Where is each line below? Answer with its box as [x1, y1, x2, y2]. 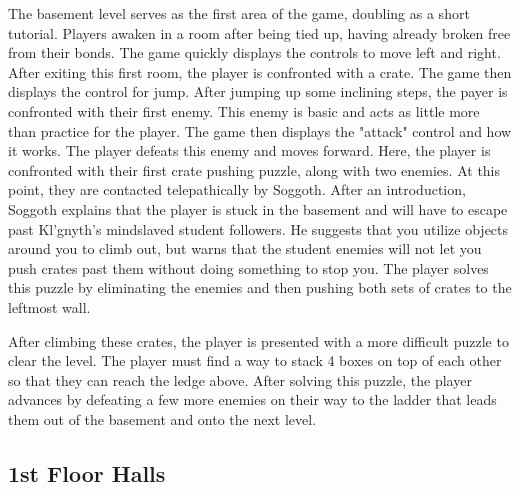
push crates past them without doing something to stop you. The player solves [8, 257, 489, 278]
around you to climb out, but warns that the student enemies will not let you [8, 238, 482, 259]
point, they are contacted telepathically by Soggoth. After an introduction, [8, 179, 466, 200]
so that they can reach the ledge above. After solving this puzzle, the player [8, 369, 472, 390]
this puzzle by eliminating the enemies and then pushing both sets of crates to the [8, 277, 512, 298]
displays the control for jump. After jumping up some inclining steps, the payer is [8, 81, 508, 102]
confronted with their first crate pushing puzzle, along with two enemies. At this [8, 159, 501, 180]
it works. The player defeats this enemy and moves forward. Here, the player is [8, 140, 491, 161]
